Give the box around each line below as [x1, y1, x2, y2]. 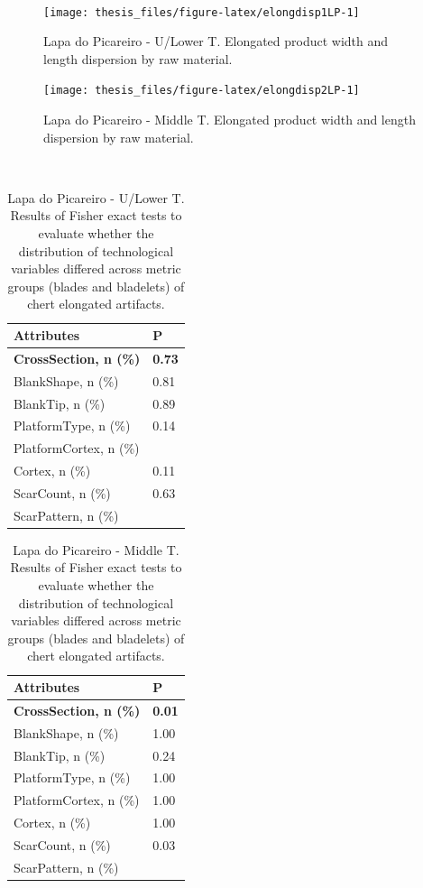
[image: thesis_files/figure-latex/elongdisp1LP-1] [43, 5, 360, 19]
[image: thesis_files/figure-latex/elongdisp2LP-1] [43, 84, 360, 97]
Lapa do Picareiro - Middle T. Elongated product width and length [43, 110, 416, 129]
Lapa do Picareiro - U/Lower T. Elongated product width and [43, 32, 389, 51]
